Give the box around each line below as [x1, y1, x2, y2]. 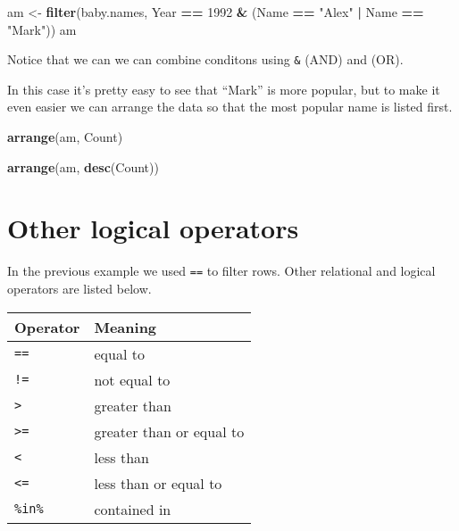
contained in [94, 498, 171, 519]
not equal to [94, 369, 171, 390]
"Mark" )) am [7, 20, 77, 38]
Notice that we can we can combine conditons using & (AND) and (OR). [7, 50, 404, 69]
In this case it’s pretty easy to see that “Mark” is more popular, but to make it [7, 79, 440, 98]
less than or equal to [94, 472, 222, 494]
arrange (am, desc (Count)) [7, 157, 159, 176]
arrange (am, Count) [7, 128, 123, 146]
